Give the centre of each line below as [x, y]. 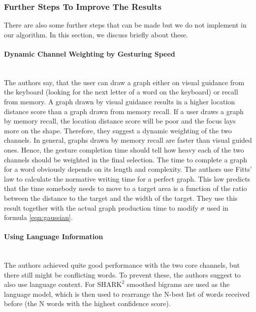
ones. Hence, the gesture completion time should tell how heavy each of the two [124, 149]
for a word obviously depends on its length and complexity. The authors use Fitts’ [128, 169]
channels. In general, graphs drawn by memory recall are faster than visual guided [128, 140]
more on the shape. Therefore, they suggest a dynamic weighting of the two [118, 130]
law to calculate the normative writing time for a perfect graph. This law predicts [127, 178]
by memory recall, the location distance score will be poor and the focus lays [120, 121]
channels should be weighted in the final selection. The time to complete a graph [126, 159]
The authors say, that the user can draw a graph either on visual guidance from [124, 82]
